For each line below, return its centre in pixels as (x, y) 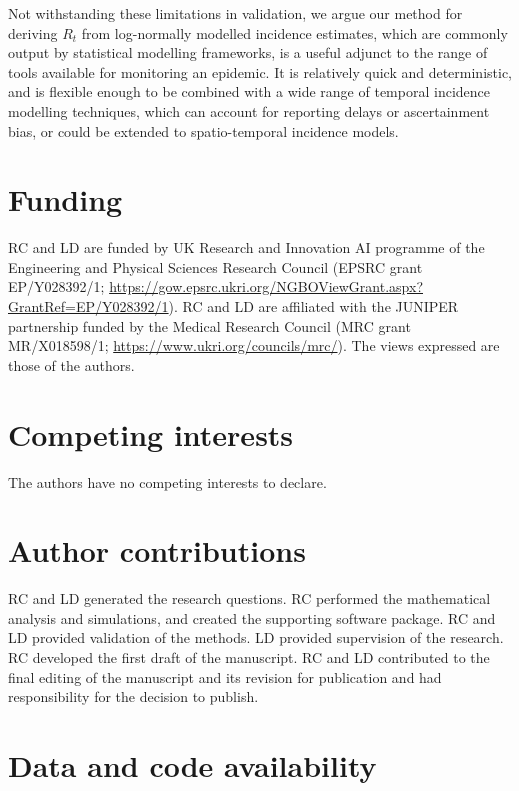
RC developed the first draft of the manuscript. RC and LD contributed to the (249, 657)
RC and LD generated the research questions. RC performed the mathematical (249, 598)
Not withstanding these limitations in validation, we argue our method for (235, 13)
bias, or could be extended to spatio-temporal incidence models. (203, 130)
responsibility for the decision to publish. (133, 696)
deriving (33, 32)
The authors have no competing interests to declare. (167, 481)
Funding (65, 199)
